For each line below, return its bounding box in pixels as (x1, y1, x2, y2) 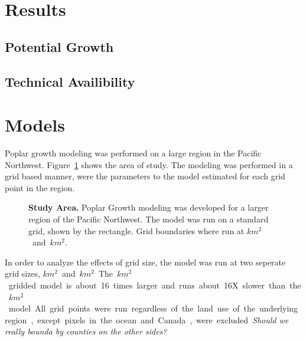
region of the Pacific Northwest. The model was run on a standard (28, 213, 269, 225)
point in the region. (5, 181, 75, 194)
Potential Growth (5, 37, 114, 55)
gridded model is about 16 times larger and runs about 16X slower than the (8, 279, 301, 291)
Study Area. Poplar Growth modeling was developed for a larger (28, 201, 269, 214)
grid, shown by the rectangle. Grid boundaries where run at (28, 224, 245, 237)
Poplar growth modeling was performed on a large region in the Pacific (5, 147, 262, 159)
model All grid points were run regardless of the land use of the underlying (8, 302, 298, 314)
